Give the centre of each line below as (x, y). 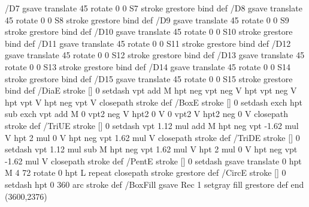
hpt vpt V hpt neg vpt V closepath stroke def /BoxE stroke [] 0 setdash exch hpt (154, 102)
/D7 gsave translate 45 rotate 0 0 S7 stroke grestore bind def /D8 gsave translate (154, 8)
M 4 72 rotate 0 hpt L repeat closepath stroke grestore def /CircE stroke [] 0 (146, 172)
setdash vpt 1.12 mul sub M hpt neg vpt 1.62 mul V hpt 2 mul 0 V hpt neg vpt (151, 149)
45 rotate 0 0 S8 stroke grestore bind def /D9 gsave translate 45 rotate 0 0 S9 (147, 19)
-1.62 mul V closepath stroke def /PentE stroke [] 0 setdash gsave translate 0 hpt (153, 160)
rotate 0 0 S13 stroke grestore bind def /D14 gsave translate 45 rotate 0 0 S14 (148, 66)
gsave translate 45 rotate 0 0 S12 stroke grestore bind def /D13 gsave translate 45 (155, 55)
